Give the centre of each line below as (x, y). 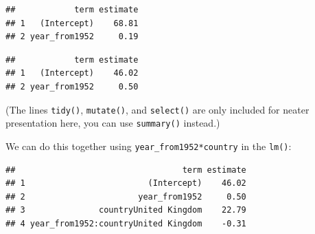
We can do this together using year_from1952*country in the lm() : (149, 146)
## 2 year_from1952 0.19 (72, 37)
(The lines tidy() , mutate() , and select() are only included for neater (157, 109)
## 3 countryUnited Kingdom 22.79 (126, 210)
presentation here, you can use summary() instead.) (113, 123)
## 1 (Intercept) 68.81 (72, 23)
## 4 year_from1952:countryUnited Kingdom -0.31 (126, 223)
